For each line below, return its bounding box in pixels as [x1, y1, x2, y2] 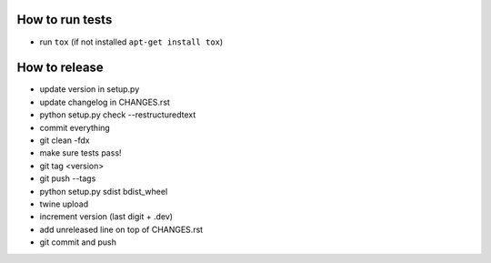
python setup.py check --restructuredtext [39, 109, 196, 120]
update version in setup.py [39, 84, 140, 95]
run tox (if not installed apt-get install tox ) [39, 36, 224, 47]
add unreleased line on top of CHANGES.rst [39, 224, 204, 235]
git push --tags [39, 173, 96, 184]
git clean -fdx [39, 135, 90, 146]
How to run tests [16, 12, 113, 27]
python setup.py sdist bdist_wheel [39, 186, 168, 197]
